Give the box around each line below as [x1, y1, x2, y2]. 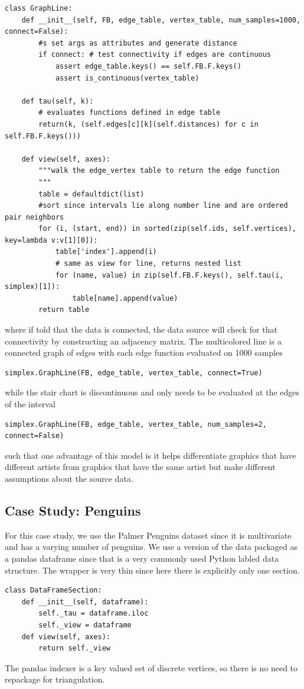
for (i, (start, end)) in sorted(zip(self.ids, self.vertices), [38, 224, 296, 233]
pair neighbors [5, 213, 64, 221]
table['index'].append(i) [55, 247, 157, 256]
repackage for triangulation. [5, 673, 105, 685]
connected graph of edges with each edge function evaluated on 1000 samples [5, 346, 283, 359]
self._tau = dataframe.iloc [38, 609, 149, 618]
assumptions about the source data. [5, 472, 133, 484]
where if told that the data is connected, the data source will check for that [5, 323, 277, 336]
